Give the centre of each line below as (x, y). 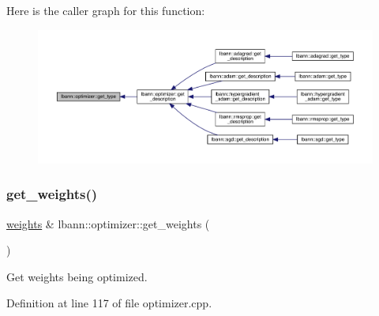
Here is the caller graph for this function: (106, 10)
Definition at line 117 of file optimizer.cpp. (109, 303)
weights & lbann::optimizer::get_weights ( (108, 223)
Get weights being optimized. (77, 276)
